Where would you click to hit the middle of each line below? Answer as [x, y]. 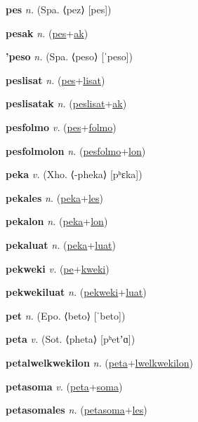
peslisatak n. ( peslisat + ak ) [66, 103]
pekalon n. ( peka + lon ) [57, 221]
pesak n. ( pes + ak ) [47, 33]
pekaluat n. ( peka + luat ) [61, 244]
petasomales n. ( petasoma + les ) [77, 410]
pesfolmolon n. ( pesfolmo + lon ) [76, 150]
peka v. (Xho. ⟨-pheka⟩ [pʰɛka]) [74, 174]
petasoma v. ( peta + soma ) [64, 386]
